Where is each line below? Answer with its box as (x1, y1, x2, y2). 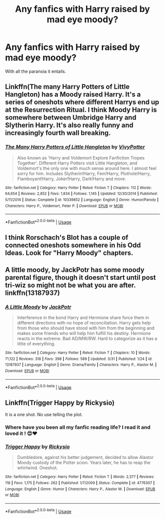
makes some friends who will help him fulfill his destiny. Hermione (17, 330, 151, 336)
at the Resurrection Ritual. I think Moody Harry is (5, 106, 157, 114)
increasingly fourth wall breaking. (5, 129, 111, 137)
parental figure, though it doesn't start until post (5, 273, 156, 282)
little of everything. (17, 341, 55, 347)
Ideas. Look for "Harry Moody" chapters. (5, 249, 134, 257)
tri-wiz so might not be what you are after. (5, 281, 136, 289)
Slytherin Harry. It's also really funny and (5, 121, 134, 130)
